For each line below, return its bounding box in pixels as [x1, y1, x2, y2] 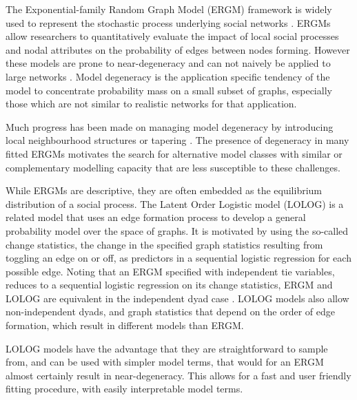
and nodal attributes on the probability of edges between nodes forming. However [6, 42, 350, 56]
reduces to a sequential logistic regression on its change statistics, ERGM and [6, 277, 333, 292]
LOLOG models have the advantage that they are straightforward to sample [6, 341, 328, 355]
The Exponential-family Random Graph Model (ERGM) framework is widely [6, 2, 332, 16]
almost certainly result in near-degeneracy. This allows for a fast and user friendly [6, 368, 351, 382]
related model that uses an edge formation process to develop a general [6, 210, 306, 224]
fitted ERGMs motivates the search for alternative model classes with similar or [6, 146, 343, 160]
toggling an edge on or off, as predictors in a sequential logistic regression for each [6, 251, 351, 265]
